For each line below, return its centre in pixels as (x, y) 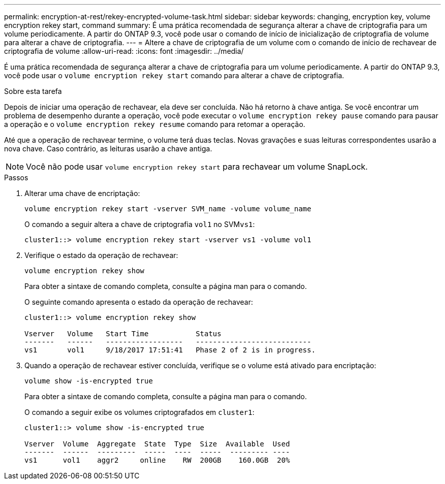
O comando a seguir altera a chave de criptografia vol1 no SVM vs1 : (140, 224)
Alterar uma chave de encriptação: (82, 193)
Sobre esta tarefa (33, 91)
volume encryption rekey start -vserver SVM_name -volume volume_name (168, 209)
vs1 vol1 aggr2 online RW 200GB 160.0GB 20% (157, 460)
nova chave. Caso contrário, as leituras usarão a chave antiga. (108, 149)
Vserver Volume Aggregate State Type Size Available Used (157, 444)
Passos (16, 178)
